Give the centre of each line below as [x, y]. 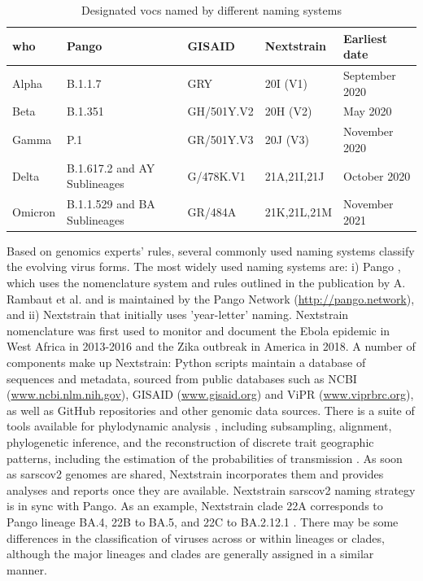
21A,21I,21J [294, 175]
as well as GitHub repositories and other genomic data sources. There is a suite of [211, 410]
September [370, 75]
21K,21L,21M [299, 211]
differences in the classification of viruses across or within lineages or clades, [196, 537]
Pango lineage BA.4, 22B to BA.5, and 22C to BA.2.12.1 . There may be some [203, 521]
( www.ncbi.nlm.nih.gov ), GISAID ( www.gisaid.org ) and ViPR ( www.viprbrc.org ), [210, 394]
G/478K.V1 [216, 175]
